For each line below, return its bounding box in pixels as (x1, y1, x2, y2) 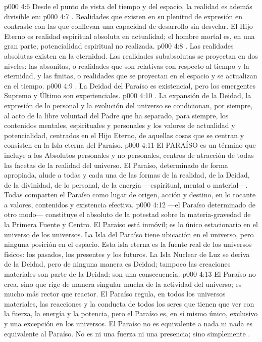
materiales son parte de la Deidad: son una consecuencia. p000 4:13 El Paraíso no (4, 269, 256, 279)
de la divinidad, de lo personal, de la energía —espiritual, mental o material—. (4, 179, 248, 190)
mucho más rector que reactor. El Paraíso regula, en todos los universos (4, 288, 226, 299)
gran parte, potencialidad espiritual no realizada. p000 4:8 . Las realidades (4, 40, 234, 51)
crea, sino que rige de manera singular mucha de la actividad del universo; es (4, 278, 242, 289)
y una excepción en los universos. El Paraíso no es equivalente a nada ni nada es (4, 318, 253, 328)
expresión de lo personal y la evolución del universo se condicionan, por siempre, (4, 100, 253, 110)
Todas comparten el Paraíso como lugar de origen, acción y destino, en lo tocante (4, 189, 256, 200)
